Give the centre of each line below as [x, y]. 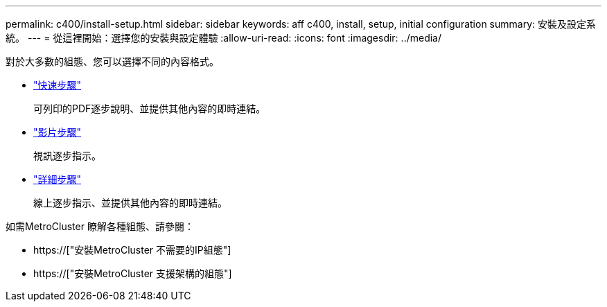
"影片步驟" [58, 132]
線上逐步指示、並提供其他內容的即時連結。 [130, 203]
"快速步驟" [58, 85]
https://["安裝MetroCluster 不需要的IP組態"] [132, 250]
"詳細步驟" [58, 179]
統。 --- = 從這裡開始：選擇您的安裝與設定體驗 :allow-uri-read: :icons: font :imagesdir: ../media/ [224, 38]
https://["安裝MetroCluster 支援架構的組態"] [133, 273]
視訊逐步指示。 [67, 156]
